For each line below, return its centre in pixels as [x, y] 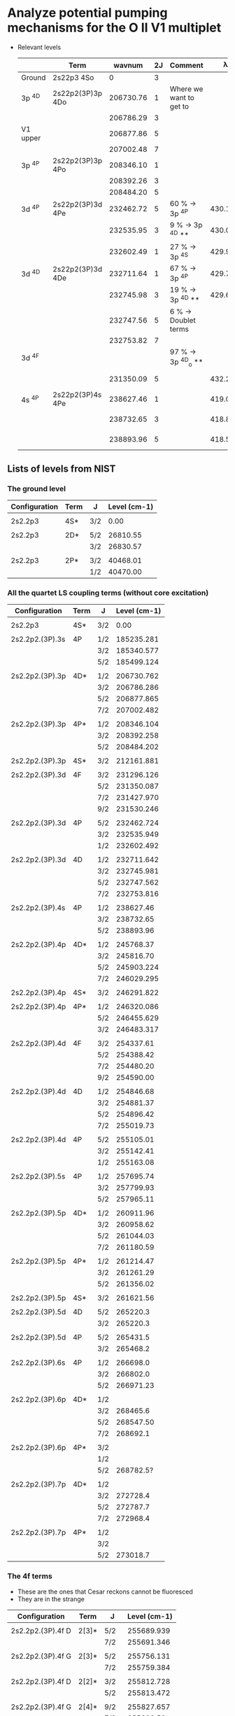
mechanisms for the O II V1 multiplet [114, 28]
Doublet [183, 320]
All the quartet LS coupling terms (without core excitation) [108, 593]
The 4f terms [30, 1576]
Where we [186, 89]
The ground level [37, 488]
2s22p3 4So [73, 78]
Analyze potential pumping [87, 13]
